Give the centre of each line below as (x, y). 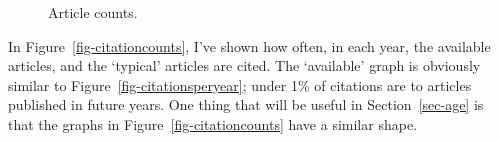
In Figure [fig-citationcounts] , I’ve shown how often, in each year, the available (249, 45)
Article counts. (93, 12)
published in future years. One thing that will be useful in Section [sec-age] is (246, 104)
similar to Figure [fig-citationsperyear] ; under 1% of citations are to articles (240, 84)
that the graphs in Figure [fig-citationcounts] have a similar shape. (212, 123)
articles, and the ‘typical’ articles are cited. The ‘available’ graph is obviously (244, 65)
